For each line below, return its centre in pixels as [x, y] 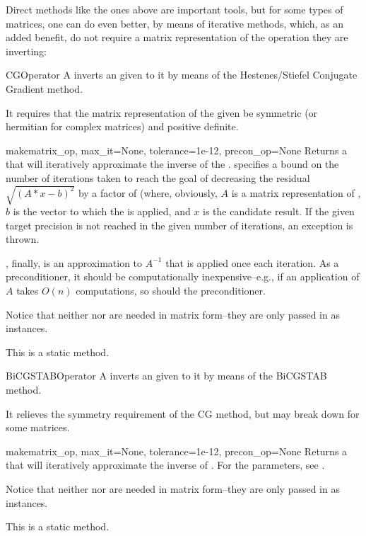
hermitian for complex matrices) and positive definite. [122, 126]
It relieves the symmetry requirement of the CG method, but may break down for [183, 413]
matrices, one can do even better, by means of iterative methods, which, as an [175, 23]
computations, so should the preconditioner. [171, 291]
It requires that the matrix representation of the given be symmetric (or [162, 112]
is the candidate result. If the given [279, 211]
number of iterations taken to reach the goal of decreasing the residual [158, 177]
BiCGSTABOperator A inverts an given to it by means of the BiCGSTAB [166, 376]
